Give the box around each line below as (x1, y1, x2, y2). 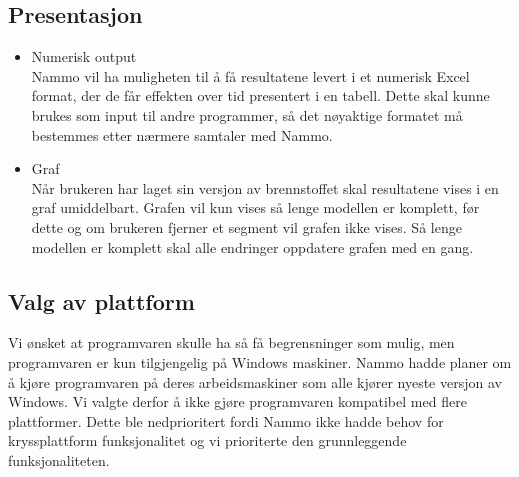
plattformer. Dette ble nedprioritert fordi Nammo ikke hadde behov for (8, 410, 444, 431)
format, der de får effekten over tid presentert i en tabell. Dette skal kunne (31, 85, 490, 106)
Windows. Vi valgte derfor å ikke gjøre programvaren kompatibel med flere (8, 391, 467, 412)
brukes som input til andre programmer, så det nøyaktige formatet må (31, 104, 463, 125)
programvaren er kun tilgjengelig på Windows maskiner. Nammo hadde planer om (8, 351, 512, 372)
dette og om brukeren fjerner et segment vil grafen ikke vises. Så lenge (31, 216, 462, 237)
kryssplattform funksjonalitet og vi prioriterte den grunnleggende (8, 430, 407, 451)
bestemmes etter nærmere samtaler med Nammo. (31, 124, 333, 145)
